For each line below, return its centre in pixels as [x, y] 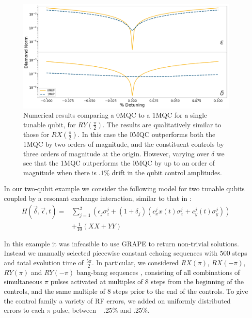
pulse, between [75, 310]
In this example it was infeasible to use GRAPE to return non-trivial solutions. [122, 243]
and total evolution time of [44, 263]
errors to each [24, 310]
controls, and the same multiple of [55, 291]
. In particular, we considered [135, 263]
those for [36, 134]
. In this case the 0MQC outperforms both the [147, 134]
